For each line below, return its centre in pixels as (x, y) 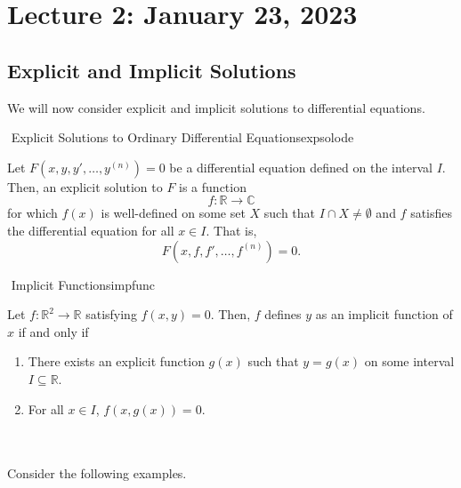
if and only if (53, 331)
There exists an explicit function (116, 361)
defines (283, 314)
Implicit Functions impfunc (83, 284)
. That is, (231, 230)
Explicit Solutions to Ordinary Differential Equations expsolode (182, 137)
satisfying (111, 314)
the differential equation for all (91, 230)
